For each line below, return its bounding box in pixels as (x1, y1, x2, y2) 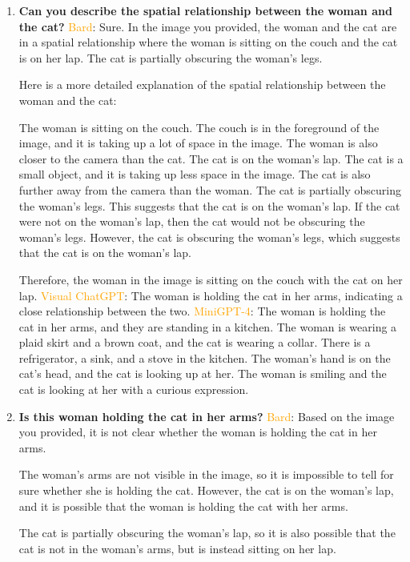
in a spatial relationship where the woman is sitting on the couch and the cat (18, 34, 398, 50)
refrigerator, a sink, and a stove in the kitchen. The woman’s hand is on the (18, 349, 391, 366)
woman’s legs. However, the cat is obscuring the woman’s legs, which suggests (18, 228, 400, 245)
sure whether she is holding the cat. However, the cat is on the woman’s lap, (18, 482, 394, 499)
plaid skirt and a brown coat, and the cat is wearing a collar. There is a (18, 334, 371, 351)
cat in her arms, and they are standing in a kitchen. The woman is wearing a (18, 318, 397, 335)
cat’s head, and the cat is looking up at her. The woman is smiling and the (18, 365, 387, 382)
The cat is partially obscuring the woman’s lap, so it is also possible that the (18, 524, 396, 541)
